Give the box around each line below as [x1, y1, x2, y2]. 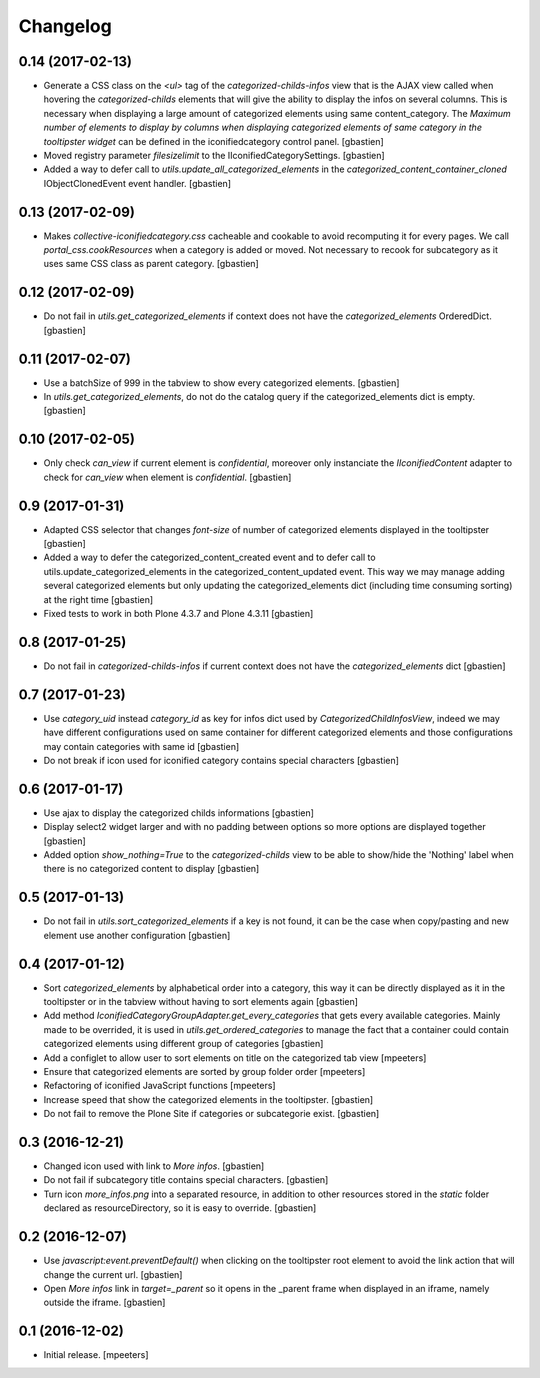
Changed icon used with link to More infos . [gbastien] [43, 1160, 265, 1172]
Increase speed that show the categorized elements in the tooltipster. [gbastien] [43, 1093, 374, 1105]
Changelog [18, 15, 112, 37]
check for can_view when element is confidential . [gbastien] [43, 471, 292, 483]
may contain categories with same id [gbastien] [43, 740, 240, 752]
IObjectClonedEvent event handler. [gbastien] [43, 177, 232, 189]
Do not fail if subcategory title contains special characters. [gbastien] [43, 1174, 329, 1186]
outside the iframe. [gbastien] [43, 1296, 166, 1309]
